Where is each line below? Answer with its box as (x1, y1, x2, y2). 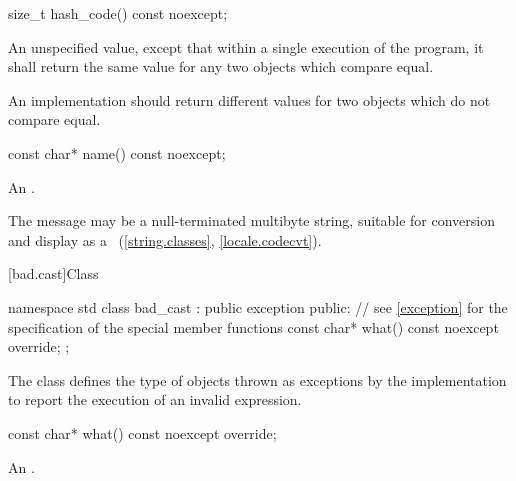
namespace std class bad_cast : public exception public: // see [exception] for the (8, 296, 508, 317)
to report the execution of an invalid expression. (8, 389, 302, 410)
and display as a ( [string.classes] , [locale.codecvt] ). (8, 229, 322, 250)
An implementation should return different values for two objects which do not (8, 89, 491, 110)
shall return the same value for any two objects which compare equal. (8, 56, 434, 77)
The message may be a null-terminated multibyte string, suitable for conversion (8, 210, 496, 231)
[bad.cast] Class (8, 263, 99, 284)
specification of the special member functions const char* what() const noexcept (8, 316, 499, 337)
